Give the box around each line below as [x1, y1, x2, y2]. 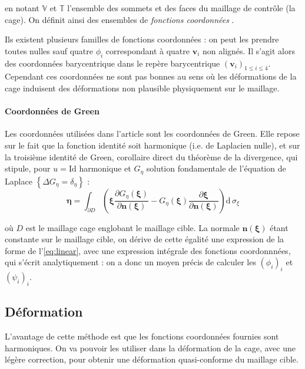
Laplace [5, 174, 32, 187]
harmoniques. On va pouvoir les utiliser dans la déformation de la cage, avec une [5, 341, 296, 354]
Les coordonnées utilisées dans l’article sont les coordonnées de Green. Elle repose [5, 127, 300, 140]
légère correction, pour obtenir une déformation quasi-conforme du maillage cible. [5, 353, 299, 365]
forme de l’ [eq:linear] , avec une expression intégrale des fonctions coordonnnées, [5, 244, 291, 256]
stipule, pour [5, 162, 51, 174]
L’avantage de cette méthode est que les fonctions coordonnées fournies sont [5, 330, 279, 342]
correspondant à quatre [105, 44, 190, 57]
